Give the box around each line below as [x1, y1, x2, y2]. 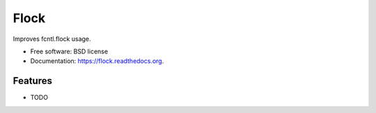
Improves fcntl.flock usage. [13, 35, 91, 43]
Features [13, 75, 52, 87]
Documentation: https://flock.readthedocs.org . [30, 57, 164, 65]
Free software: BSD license [30, 47, 108, 55]
